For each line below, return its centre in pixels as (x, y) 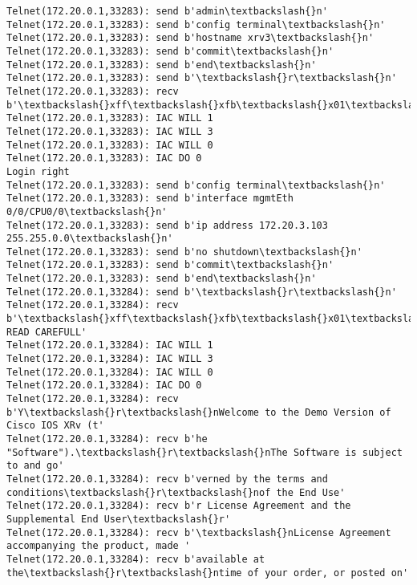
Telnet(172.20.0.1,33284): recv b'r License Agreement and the (179, 506)
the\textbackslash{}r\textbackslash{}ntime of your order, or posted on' (208, 573)
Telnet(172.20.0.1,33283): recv (93, 91)
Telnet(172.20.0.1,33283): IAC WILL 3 (110, 131)
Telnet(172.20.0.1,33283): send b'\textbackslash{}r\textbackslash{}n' (202, 78)
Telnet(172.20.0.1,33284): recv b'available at (136, 559)
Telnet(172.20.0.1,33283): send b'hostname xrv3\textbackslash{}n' (190, 38)
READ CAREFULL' (47, 332)
